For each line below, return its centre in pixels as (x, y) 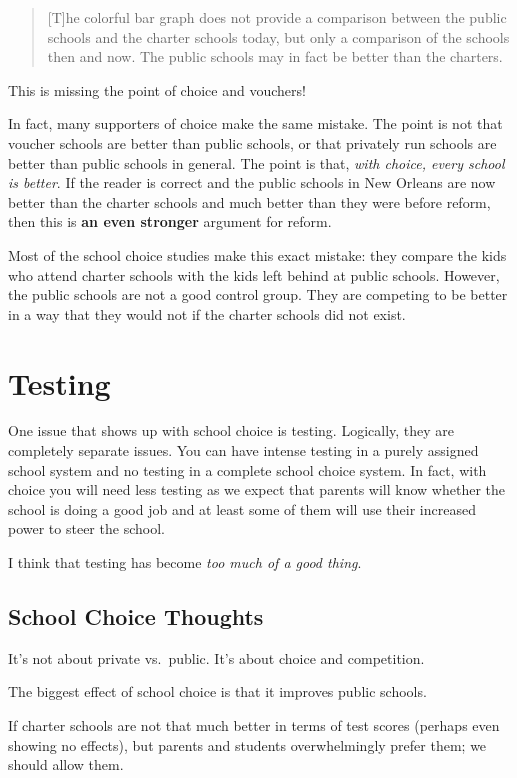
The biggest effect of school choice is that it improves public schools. (217, 691)
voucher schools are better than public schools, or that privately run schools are (252, 142)
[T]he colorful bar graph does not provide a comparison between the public (277, 17)
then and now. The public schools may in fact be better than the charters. (275, 56)
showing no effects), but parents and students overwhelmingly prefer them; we (247, 744)
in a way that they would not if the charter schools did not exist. (207, 313)
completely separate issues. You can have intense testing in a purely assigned (243, 450)
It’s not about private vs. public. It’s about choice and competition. (216, 657)
